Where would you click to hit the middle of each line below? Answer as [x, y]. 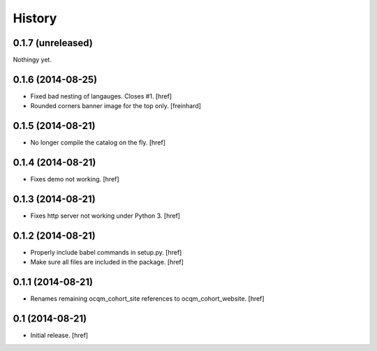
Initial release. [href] [59, 336]
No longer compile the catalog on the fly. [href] [98, 142]
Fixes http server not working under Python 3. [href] [105, 216]
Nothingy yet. [32, 60]
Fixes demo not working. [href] [75, 179]
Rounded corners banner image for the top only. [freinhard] [116, 106]
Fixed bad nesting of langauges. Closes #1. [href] [101, 96]
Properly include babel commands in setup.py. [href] [106, 252]
